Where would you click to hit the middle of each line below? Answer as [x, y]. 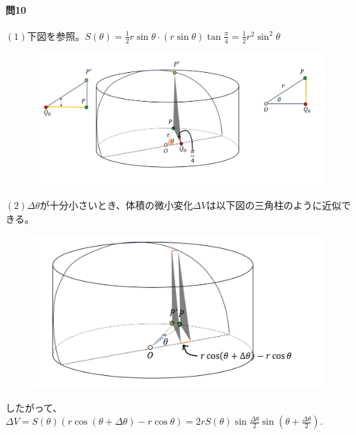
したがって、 [34, 407]
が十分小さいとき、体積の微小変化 [116, 205]
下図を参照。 [56, 35]
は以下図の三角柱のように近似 [274, 205]
